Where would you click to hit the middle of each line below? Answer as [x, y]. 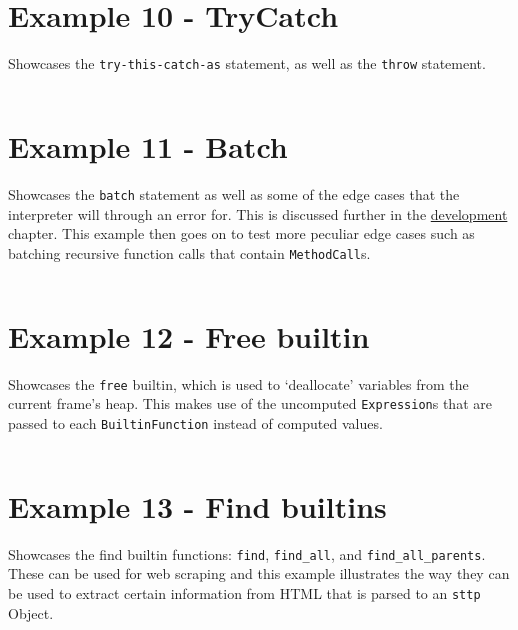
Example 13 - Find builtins [197, 505]
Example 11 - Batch [148, 145]
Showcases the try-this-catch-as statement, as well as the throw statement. [247, 63]
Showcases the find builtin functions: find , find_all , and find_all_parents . [247, 553]
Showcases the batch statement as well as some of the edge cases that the [234, 193]
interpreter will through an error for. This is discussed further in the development [258, 213]
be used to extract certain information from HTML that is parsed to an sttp [244, 592]
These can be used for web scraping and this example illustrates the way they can [259, 573]
